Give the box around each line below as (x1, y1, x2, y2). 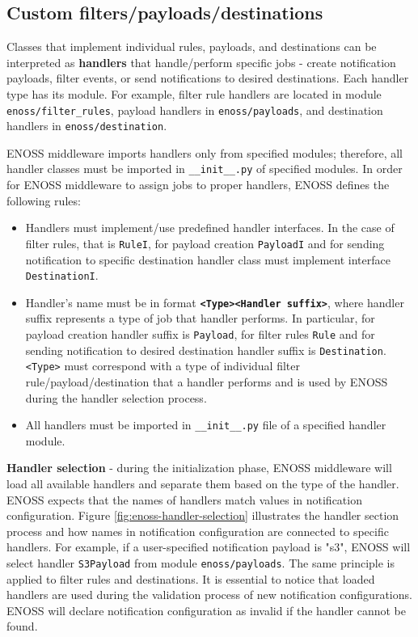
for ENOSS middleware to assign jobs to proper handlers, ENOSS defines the (6, 176, 390, 193)
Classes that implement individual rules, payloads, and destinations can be (6, 38, 377, 55)
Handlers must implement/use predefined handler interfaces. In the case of (25, 219, 395, 236)
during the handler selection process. (25, 389, 207, 406)
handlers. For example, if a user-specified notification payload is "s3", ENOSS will (6, 538, 411, 555)
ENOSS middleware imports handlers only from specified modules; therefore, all (6, 144, 403, 161)
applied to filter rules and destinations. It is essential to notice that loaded (6, 570, 375, 587)
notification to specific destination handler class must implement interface (25, 251, 391, 268)
